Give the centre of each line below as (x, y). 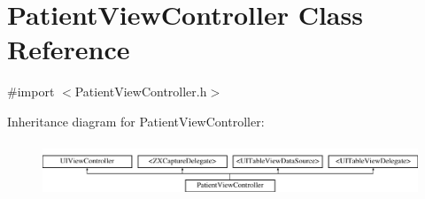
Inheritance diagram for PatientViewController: (136, 121)
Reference (69, 49)
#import (31, 92)
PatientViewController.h (141, 92)
